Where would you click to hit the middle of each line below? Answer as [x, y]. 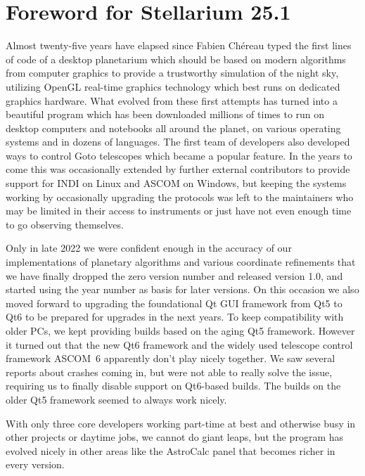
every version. [35, 464]
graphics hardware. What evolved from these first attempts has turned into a [172, 100]
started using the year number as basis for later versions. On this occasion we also [182, 289]
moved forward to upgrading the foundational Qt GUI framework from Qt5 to [174, 303]
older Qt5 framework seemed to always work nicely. [116, 399]
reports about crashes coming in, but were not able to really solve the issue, [169, 372]
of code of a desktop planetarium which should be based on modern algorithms [176, 59]
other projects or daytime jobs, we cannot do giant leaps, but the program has [175, 437]
